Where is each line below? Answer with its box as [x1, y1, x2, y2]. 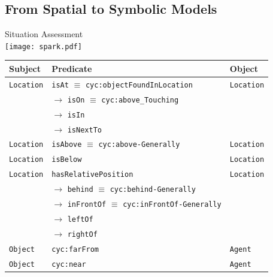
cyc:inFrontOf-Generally [123, 200, 222, 209]
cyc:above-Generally [98, 140, 180, 149]
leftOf [67, 215, 93, 224]
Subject [9, 62, 41, 74]
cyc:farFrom [51, 245, 99, 254]
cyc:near [51, 260, 86, 269]
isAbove [51, 140, 82, 149]
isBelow [51, 155, 82, 164]
